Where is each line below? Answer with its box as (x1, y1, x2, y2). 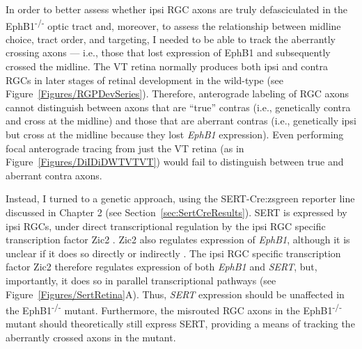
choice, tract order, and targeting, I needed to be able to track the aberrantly (6, 31, 336, 46)
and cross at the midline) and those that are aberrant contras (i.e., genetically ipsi (6, 113, 356, 128)
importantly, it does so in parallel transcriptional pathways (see (6, 273, 276, 287)
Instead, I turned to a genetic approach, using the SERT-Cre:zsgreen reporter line (6, 191, 355, 206)
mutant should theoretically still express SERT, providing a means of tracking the (6, 316, 355, 331)
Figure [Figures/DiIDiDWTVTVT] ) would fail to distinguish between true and (6, 154, 344, 169)
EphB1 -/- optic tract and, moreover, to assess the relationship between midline (6, 16, 341, 33)
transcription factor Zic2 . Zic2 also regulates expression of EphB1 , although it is (6, 232, 350, 247)
